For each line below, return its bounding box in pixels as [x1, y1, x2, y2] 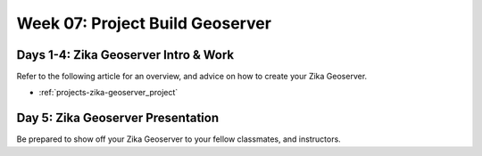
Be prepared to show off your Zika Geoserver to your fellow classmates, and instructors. [16, 134, 341, 144]
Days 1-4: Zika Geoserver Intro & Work [16, 47, 235, 62]
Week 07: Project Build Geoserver [16, 13, 272, 33]
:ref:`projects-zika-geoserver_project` [38, 87, 179, 98]
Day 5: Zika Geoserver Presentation [16, 111, 220, 126]
